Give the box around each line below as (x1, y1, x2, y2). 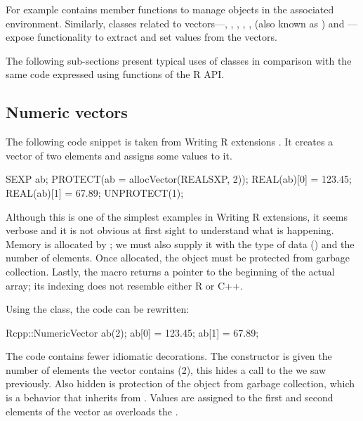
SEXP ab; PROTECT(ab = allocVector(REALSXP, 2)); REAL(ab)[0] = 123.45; (6, 171, 352, 186)
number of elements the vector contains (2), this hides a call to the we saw (6, 362, 326, 377)
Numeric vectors (6, 101, 128, 123)
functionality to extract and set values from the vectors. (37, 30, 277, 44)
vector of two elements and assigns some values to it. (6, 148, 232, 162)
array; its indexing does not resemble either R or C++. (6, 278, 243, 292)
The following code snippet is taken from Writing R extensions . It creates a (6, 134, 334, 149)
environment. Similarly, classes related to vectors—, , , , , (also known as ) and (6, 15, 345, 30)
